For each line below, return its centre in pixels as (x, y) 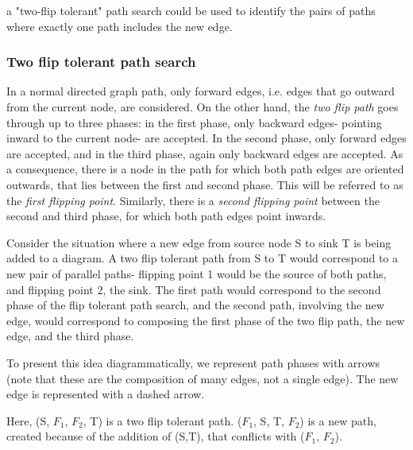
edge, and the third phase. (70, 336)
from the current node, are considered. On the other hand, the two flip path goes (203, 107)
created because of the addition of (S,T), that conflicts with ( (156, 436)
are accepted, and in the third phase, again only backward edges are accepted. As (205, 153)
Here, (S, (28, 420)
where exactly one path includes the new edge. (120, 26)
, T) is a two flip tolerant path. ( (162, 420)
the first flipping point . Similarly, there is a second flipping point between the (193, 200)
